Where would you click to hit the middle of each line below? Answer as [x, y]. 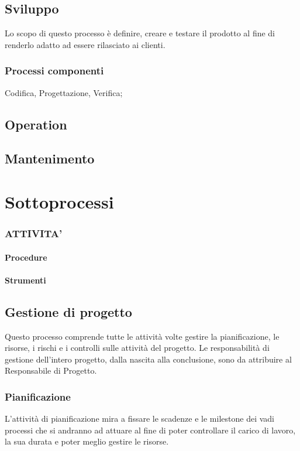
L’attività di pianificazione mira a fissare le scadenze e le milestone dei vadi [139, 418]
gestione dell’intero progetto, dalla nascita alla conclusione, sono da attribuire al [148, 359]
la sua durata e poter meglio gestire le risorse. [87, 441]
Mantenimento [50, 158]
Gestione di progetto [68, 311]
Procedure [26, 257]
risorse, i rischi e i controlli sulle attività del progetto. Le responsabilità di [137, 348]
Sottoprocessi [59, 201]
